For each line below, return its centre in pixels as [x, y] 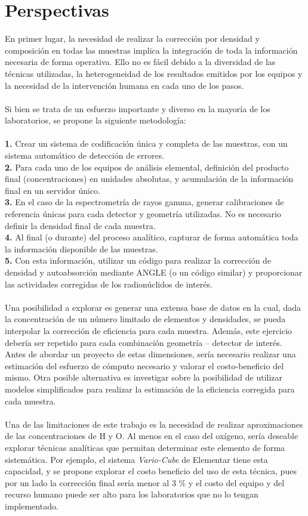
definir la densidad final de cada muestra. [80, 225]
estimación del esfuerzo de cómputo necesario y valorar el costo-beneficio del [144, 365]
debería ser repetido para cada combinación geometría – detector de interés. [144, 342]
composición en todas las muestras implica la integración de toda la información [151, 50]
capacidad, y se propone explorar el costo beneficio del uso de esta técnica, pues [151, 471]
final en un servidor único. [53, 190]
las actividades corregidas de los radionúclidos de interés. [109, 284]
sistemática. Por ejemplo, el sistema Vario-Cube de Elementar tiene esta [136, 459]
